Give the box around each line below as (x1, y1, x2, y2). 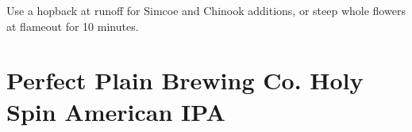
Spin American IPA (6, 95, 225, 127)
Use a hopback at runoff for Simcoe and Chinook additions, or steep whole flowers (6, 2, 406, 18)
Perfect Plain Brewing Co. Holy (6, 64, 364, 96)
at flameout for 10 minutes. (6, 17, 139, 34)
